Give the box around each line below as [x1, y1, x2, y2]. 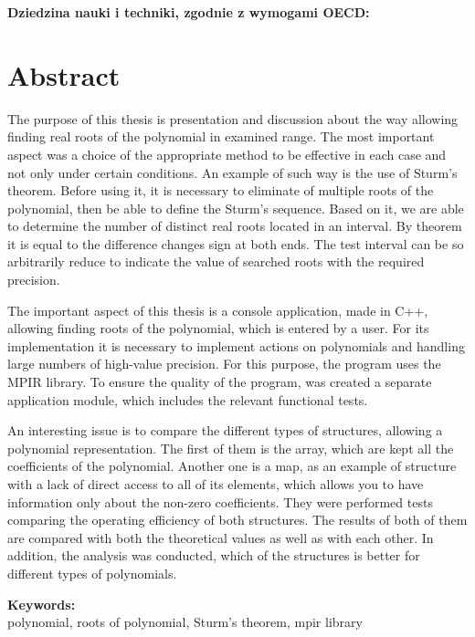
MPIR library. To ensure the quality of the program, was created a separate [7, 372, 432, 392]
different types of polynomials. [7, 563, 177, 582]
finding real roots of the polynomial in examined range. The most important [7, 127, 435, 146]
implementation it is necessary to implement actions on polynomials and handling [7, 336, 465, 355]
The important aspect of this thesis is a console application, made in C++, [7, 300, 428, 319]
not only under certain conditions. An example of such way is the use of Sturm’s [7, 162, 458, 182]
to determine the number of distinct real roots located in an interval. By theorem [7, 216, 462, 235]
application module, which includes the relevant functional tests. [7, 390, 368, 409]
